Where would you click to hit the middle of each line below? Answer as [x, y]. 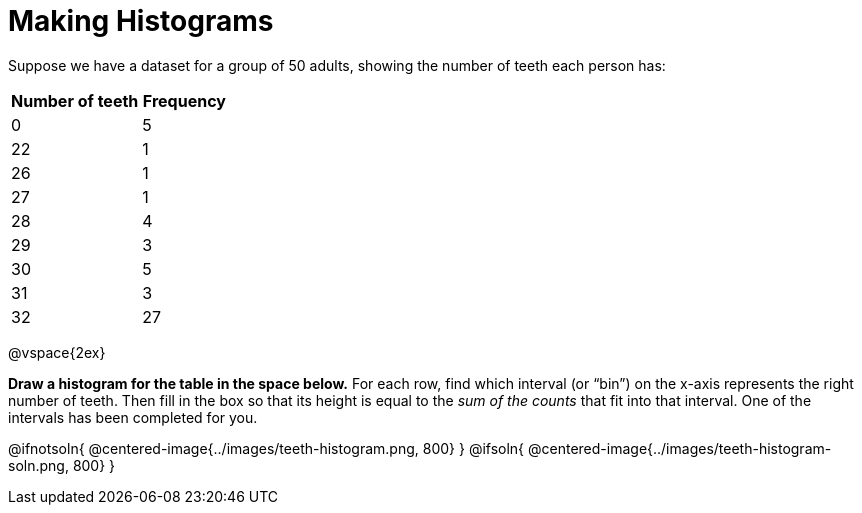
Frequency [184, 100]
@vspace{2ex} [57, 352]
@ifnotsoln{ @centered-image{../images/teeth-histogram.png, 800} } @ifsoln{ [266, 448]
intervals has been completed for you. [133, 417]
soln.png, [38, 465]
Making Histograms [141, 21]
